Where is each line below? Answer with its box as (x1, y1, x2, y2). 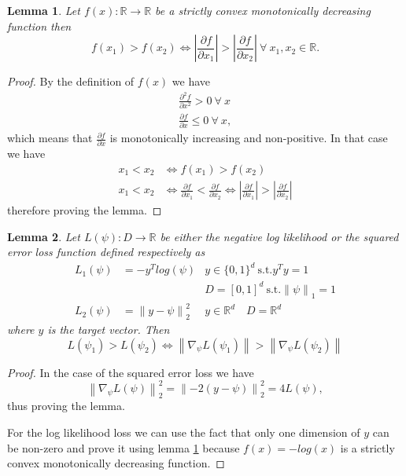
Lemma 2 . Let (7, 228, 80, 244)
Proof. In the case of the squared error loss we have (7, 364, 254, 380)
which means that (7, 130, 93, 146)
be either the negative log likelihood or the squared (160, 228, 399, 244)
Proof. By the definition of (7, 73, 135, 90)
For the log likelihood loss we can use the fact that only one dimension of (7, 424, 360, 441)
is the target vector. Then (47, 321, 170, 337)
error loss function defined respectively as (7, 243, 205, 260)
